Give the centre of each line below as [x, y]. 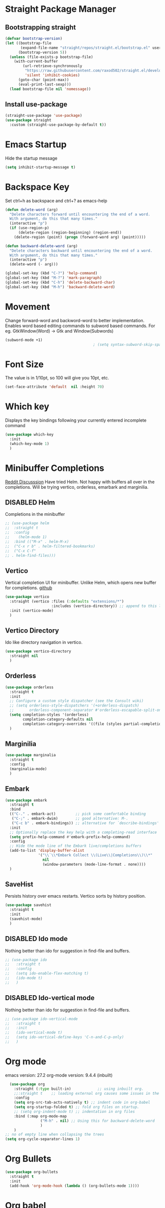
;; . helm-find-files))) [30, 555]
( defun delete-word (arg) [31, 210]
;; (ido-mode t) [24, 978]
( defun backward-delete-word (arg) [41, 246]
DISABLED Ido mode [36, 939]
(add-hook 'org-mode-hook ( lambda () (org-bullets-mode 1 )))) [74, 1186]
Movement [27, 307]
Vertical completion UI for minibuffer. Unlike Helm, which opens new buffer [81, 583]
